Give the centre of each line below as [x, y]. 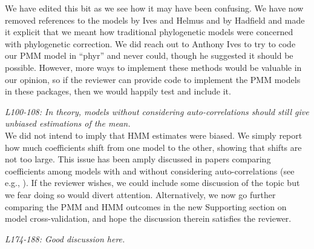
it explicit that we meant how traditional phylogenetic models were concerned [149, 32]
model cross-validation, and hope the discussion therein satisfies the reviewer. [148, 218]
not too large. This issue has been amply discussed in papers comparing [138, 159]
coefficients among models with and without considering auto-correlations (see [150, 171]
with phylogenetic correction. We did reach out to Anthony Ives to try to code [150, 43]
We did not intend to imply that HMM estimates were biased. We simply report [154, 135]
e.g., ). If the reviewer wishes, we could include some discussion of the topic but [152, 183]
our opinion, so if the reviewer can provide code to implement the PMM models [153, 79]
